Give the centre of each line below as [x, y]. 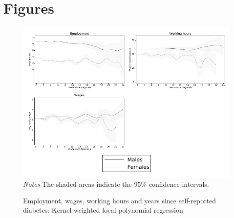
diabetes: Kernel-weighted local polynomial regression [103, 210]
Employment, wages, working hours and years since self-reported [120, 200]
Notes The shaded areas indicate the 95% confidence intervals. [116, 184]
